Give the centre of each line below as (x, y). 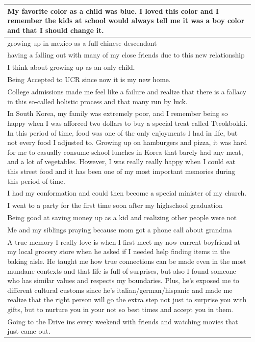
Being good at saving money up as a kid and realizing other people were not (122, 217)
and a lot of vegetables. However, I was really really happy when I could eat (121, 161)
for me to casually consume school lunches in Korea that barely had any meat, (125, 152)
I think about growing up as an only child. (71, 67)
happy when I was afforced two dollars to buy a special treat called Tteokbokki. (127, 123)
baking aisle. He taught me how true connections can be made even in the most (127, 261)
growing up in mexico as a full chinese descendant (82, 43)
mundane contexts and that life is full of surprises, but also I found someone (122, 271)
